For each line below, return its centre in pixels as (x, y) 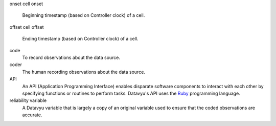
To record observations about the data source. (71, 57)
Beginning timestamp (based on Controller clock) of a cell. (84, 15)
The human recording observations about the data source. (84, 72)
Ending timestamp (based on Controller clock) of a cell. (80, 39)
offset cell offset (27, 27)
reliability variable (28, 100)
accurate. (32, 115)
